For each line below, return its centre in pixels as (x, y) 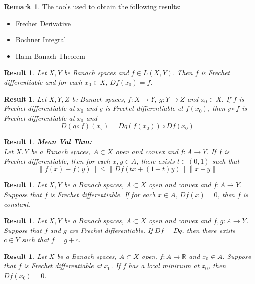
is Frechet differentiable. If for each (102, 194)
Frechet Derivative (43, 23)
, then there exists (209, 230)
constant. (18, 204)
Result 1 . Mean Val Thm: (48, 142)
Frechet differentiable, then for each (57, 161)
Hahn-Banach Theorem (50, 56)
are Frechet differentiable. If (111, 230)
